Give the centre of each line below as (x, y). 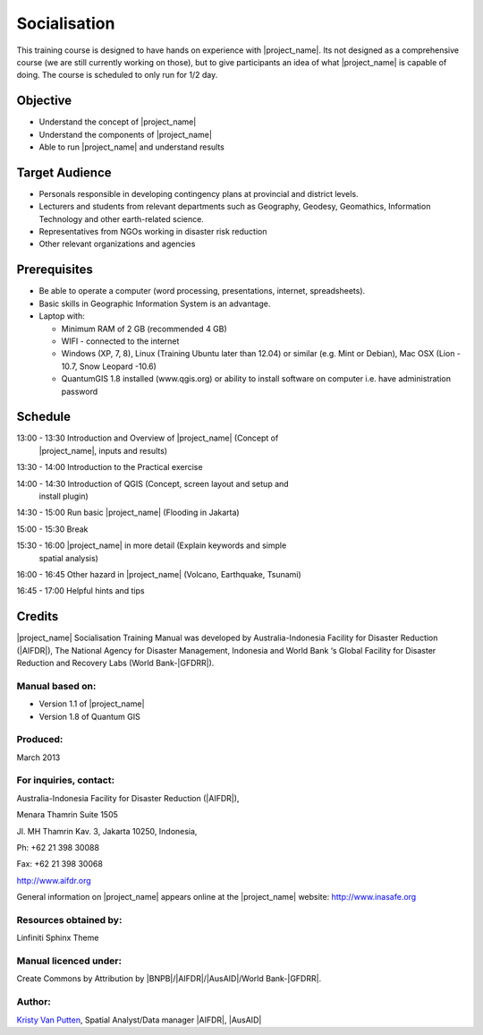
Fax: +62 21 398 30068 (59, 864)
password (80, 391)
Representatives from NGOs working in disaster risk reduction (153, 232)
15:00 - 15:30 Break (52, 529)
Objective (44, 101)
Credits (38, 616)
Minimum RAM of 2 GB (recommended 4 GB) (144, 329)
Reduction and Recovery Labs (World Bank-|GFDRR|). (115, 663)
